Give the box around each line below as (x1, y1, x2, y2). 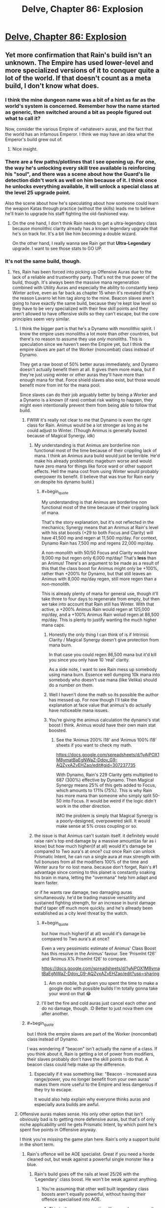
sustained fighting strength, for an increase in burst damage (34, 900, 156, 906)
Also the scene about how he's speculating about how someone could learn (5, 201, 159, 206)
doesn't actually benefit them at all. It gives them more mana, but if (19, 367, 155, 372)
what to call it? (5, 115, 41, 122)
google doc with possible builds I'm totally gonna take (49, 985, 158, 991)
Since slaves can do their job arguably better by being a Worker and (19, 392, 157, 398)
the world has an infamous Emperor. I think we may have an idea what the (5, 131, 155, 137)
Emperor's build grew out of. (5, 136, 63, 142)
